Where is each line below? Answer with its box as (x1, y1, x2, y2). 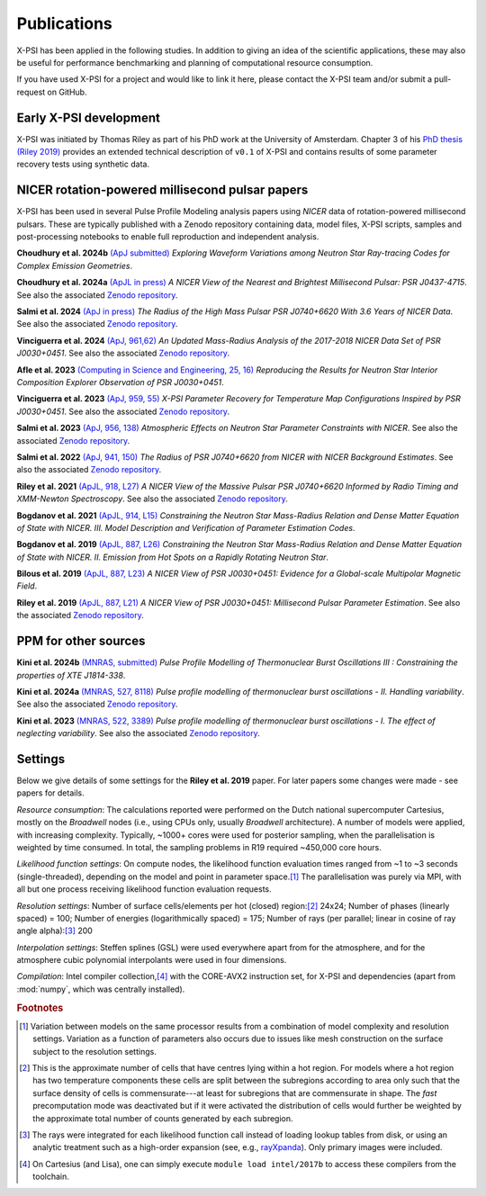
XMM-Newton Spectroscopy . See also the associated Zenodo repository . (16, 493, 288, 504)
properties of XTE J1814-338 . (16, 670, 126, 680)
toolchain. (32, 1171, 69, 1183)
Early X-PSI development (16, 110, 161, 125)
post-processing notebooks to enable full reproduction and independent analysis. (16, 231, 319, 242)
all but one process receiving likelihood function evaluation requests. (16, 884, 272, 895)
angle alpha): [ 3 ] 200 (16, 925, 94, 936)
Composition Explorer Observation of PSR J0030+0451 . (16, 377, 224, 387)
